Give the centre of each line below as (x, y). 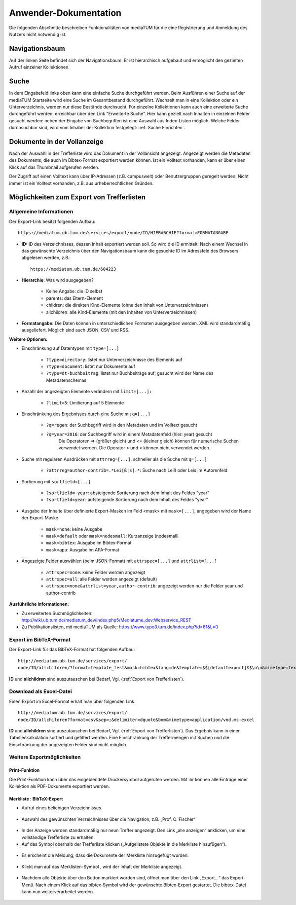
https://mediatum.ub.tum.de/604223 (73, 269)
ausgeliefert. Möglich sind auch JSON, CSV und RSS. (75, 330)
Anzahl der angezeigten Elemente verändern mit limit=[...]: (87, 392)
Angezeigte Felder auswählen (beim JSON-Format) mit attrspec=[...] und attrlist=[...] (119, 561)
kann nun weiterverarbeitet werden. (58, 891)
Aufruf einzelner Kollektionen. (39, 67)
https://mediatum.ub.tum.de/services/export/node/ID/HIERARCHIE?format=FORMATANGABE (123, 233)
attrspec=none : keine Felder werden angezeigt (96, 572)
